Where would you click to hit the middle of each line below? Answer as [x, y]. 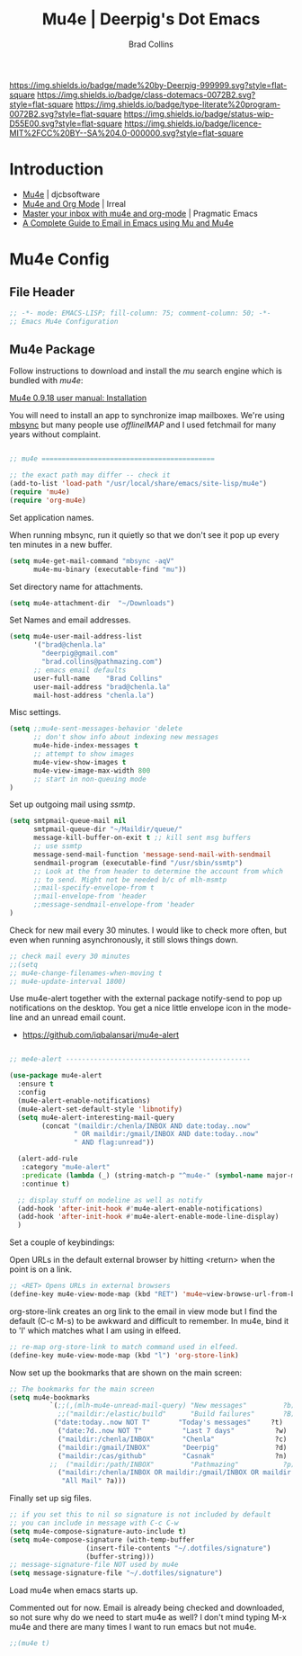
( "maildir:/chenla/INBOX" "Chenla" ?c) [172, 1439]
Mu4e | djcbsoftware [61, 194]
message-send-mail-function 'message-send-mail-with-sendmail [152, 855]
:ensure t [36, 1084]
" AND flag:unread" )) [114, 1142]
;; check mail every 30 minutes [70, 956]
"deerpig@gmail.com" [80, 653]
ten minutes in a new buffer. [61, 544]
